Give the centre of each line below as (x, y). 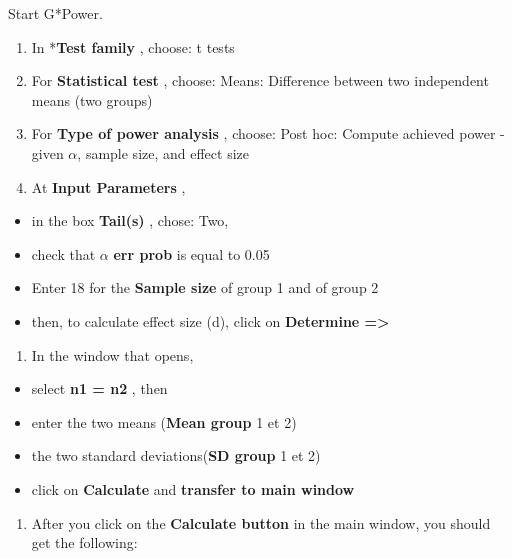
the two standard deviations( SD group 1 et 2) (176, 455)
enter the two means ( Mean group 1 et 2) (164, 421)
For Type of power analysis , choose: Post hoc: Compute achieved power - (268, 133)
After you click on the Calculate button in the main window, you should (261, 522)
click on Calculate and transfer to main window (193, 488)
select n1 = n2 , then (99, 388)
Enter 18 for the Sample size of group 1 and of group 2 (205, 287)
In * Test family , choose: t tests (133, 46)
